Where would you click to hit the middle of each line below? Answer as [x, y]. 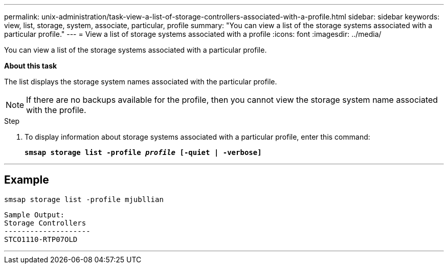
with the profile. [56, 110]
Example [27, 180]
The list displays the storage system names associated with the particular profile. [141, 82]
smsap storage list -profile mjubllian [84, 199]
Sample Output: [35, 215]
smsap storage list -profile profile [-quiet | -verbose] [143, 152]
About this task [31, 66]
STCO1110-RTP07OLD [41, 239]
